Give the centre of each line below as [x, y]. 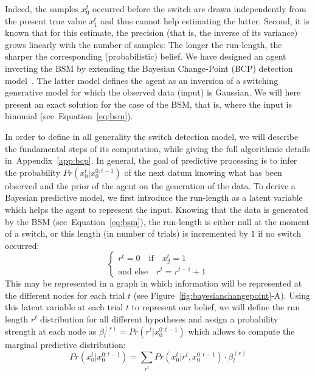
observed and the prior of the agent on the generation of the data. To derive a [150, 185]
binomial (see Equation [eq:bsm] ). [69, 116]
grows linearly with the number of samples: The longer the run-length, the [144, 44]
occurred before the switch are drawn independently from [199, 9]
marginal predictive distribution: [65, 344]
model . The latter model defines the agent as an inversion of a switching [142, 80]
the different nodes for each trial [65, 295]
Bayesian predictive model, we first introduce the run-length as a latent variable [154, 197]
